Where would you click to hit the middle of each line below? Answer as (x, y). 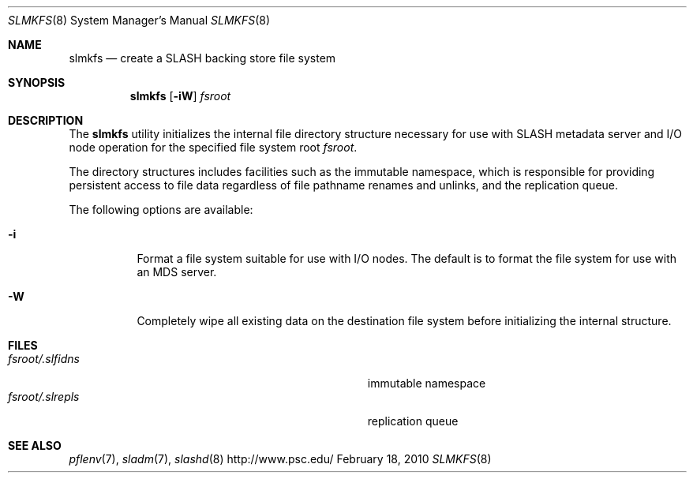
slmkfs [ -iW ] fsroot (180, 96)
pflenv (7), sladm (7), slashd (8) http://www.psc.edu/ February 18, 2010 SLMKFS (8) (280, 459)
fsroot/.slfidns (44, 359)
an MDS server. (177, 272)
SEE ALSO (35, 445)
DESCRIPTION (46, 120)
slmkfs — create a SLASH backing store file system (202, 58)
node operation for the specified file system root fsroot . (213, 147)
